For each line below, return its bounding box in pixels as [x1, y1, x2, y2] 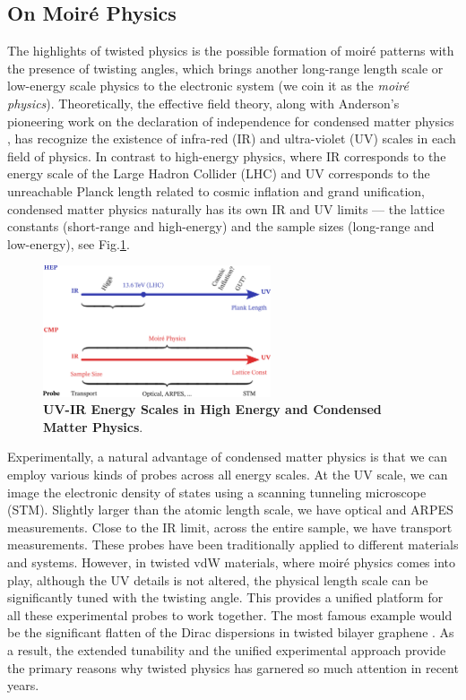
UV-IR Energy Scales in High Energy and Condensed [43, 400, 382, 419]
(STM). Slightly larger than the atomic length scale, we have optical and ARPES [7, 500, 453, 519]
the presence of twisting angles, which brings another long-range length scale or [7, 58, 444, 77]
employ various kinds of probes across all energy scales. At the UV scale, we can [7, 465, 448, 484]
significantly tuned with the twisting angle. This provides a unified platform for [7, 588, 444, 607]
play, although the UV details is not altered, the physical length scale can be [7, 570, 428, 589]
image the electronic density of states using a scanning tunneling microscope [7, 482, 427, 501]
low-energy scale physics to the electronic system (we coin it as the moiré [7, 76, 409, 95]
